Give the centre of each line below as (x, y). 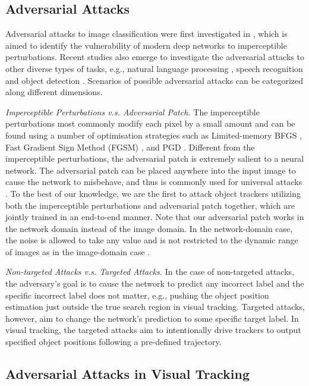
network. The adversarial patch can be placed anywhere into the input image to (151, 170)
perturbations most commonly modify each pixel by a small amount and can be (150, 123)
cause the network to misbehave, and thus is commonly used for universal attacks (154, 182)
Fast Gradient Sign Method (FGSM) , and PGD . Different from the (130, 147)
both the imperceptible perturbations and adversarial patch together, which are (150, 205)
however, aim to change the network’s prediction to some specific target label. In (152, 318)
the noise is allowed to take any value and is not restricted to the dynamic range (152, 240)
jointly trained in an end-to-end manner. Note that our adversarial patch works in (155, 217)
